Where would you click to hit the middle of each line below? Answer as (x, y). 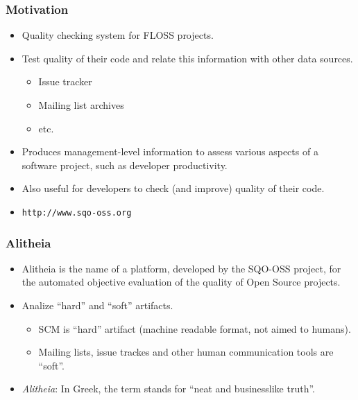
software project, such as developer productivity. (125, 165)
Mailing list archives (81, 105)
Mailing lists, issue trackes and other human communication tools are (186, 352)
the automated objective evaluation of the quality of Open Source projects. (181, 282)
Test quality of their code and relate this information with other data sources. (187, 58)
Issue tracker (65, 81)
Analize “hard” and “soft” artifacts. (97, 305)
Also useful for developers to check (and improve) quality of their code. (173, 188)
